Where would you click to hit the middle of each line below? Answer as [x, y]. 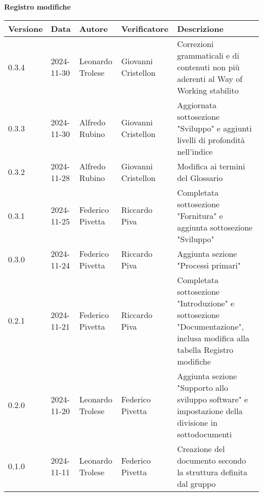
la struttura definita [212, 472]
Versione [26, 28]
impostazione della [210, 411]
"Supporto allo [203, 387]
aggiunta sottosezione [215, 227]
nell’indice [195, 151]
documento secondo [212, 460]
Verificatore [145, 28]
